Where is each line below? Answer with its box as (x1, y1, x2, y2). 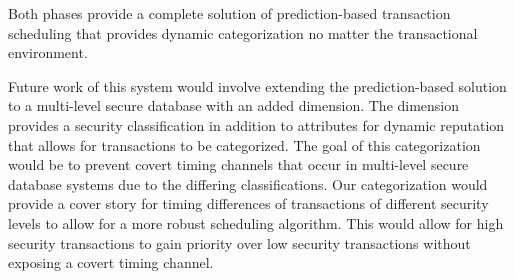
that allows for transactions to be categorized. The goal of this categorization (8, 134, 481, 155)
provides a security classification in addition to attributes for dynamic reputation (8, 114, 505, 135)
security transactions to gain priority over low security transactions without (8, 232, 471, 253)
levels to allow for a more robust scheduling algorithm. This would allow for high (8, 212, 504, 233)
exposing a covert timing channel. (8, 252, 214, 273)
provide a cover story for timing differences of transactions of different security (8, 193, 489, 214)
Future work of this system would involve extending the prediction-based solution (8, 75, 507, 96)
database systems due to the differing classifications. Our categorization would (8, 173, 488, 194)
